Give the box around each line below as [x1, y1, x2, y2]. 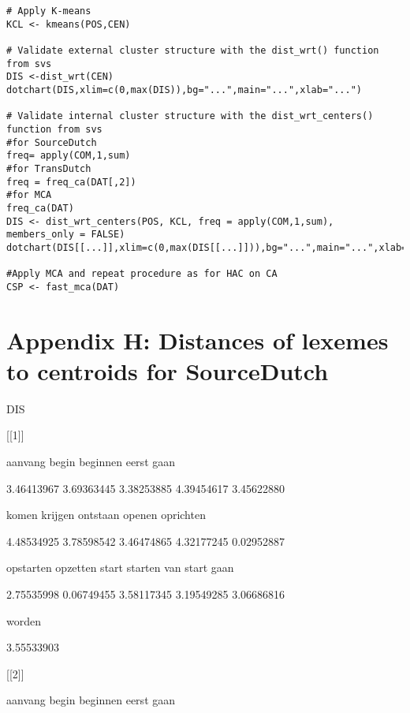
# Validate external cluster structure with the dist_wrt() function [6, 44, 379, 56]
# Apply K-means [6, 6, 91, 17]
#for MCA [6, 189, 52, 201]
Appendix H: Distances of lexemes [6, 323, 389, 356]
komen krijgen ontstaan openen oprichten [6, 506, 206, 523]
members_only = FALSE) [6, 229, 125, 241]
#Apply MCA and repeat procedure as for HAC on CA [6, 268, 278, 280]
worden [6, 612, 41, 629]
